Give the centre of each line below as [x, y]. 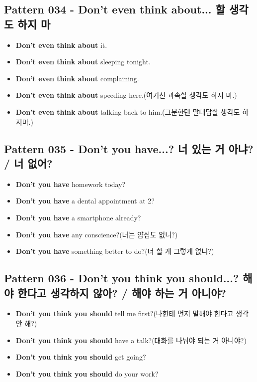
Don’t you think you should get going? [81, 357]
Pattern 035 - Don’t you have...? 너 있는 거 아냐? [129, 148]
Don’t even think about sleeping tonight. [83, 62]
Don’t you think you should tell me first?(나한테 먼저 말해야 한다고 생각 [132, 313]
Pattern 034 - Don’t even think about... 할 [115, 9]
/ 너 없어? [28, 163]
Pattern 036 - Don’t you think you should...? [122, 278]
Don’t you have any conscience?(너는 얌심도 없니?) [97, 234]
